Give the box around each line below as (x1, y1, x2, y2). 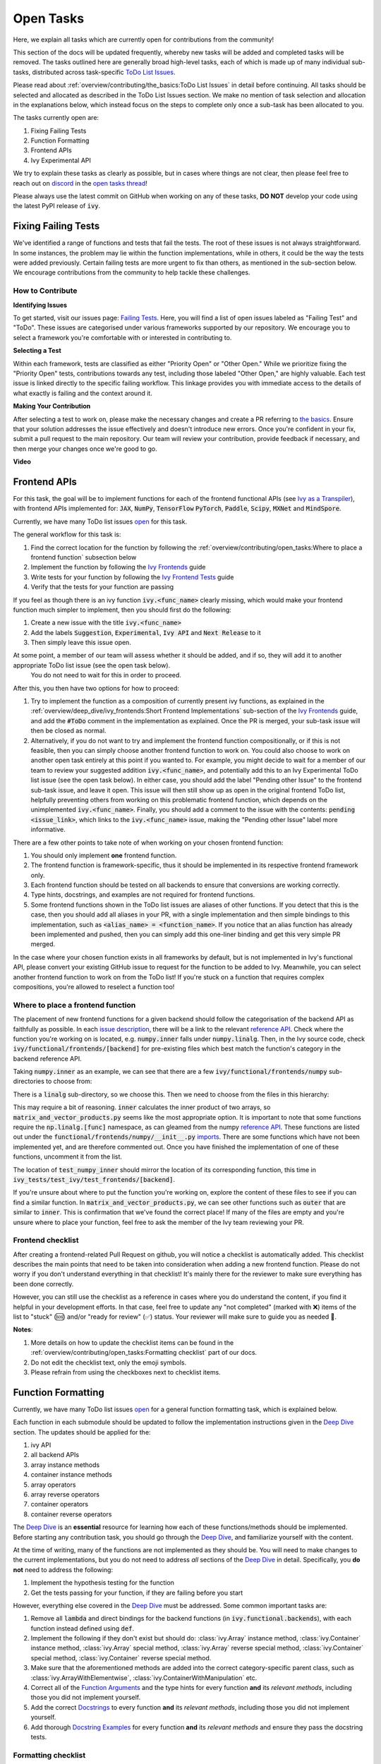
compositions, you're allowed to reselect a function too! (13, 982, 175, 991)
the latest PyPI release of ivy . (13, 202, 101, 210)
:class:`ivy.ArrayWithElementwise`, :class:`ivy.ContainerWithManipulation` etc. (30, 1673, 258, 1682)
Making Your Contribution (13, 402, 91, 411)
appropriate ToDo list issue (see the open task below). (13, 660, 171, 670)
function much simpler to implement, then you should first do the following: (13, 605, 232, 614)
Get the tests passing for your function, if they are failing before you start (30, 1588, 243, 1597)
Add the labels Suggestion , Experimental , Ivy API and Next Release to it (30, 628, 261, 636)
